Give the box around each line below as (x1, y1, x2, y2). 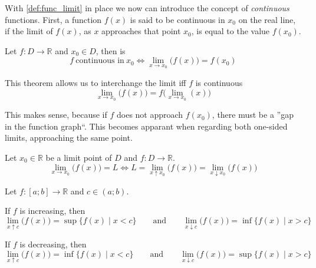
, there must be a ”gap (212, 108, 294, 121)
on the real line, (238, 13, 296, 25)
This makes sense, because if (5, 108, 107, 121)
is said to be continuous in (130, 13, 225, 25)
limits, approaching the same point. (5, 131, 133, 144)
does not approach (116, 108, 183, 121)
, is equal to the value (191, 25, 270, 37)
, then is (96, 44, 126, 57)
